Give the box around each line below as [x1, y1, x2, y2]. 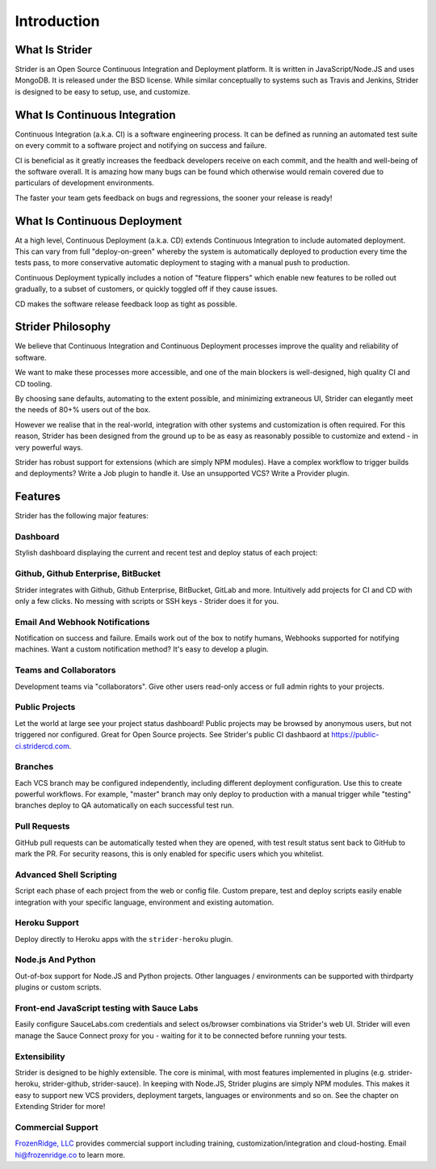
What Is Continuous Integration [15, 108, 177, 121]
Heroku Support [15, 918, 80, 929]
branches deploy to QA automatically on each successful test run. [15, 800, 234, 810]
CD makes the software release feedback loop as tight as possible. [15, 299, 237, 309]
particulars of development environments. [15, 178, 155, 188]
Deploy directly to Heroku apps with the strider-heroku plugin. [15, 934, 233, 943]
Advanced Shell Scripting [15, 869, 117, 880]
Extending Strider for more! [15, 1102, 106, 1112]
